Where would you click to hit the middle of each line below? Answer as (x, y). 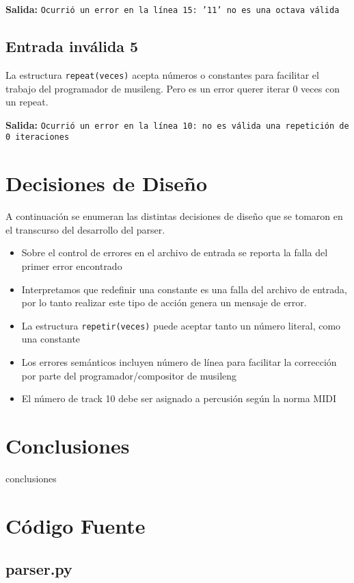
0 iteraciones (38, 137)
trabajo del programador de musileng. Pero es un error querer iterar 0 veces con (173, 88)
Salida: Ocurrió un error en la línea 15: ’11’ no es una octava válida (173, 9)
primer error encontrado (72, 265)
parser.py (39, 569)
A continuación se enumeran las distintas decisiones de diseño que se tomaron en (174, 216)
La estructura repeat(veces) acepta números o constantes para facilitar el (162, 74)
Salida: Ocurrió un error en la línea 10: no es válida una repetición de (177, 124)
